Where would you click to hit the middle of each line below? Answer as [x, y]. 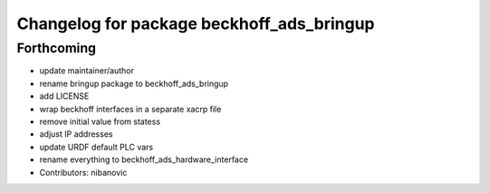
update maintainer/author [87, 71]
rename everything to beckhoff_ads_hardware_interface [144, 159]
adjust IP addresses [76, 134]
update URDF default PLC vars [96, 147]
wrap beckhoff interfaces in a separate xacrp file [130, 109]
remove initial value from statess [100, 121]
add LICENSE [64, 96]
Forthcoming [57, 48]
